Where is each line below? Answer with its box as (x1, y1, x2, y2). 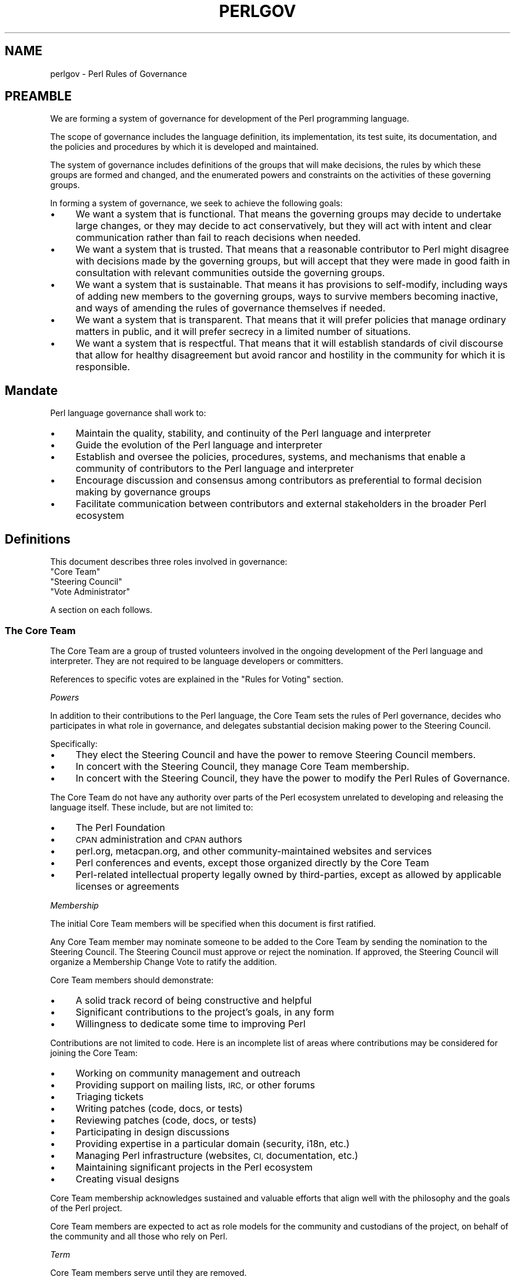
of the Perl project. (50, 1202, 122, 1213)
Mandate (5, 383, 58, 398)
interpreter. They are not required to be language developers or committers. (50, 655, 343, 666)
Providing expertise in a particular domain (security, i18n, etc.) (75, 1137, 350, 1150)
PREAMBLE (5, 89, 72, 104)
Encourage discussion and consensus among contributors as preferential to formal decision (75, 474, 482, 487)
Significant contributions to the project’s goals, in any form (75, 1006, 335, 1018)
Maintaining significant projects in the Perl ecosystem (75, 1161, 313, 1173)
